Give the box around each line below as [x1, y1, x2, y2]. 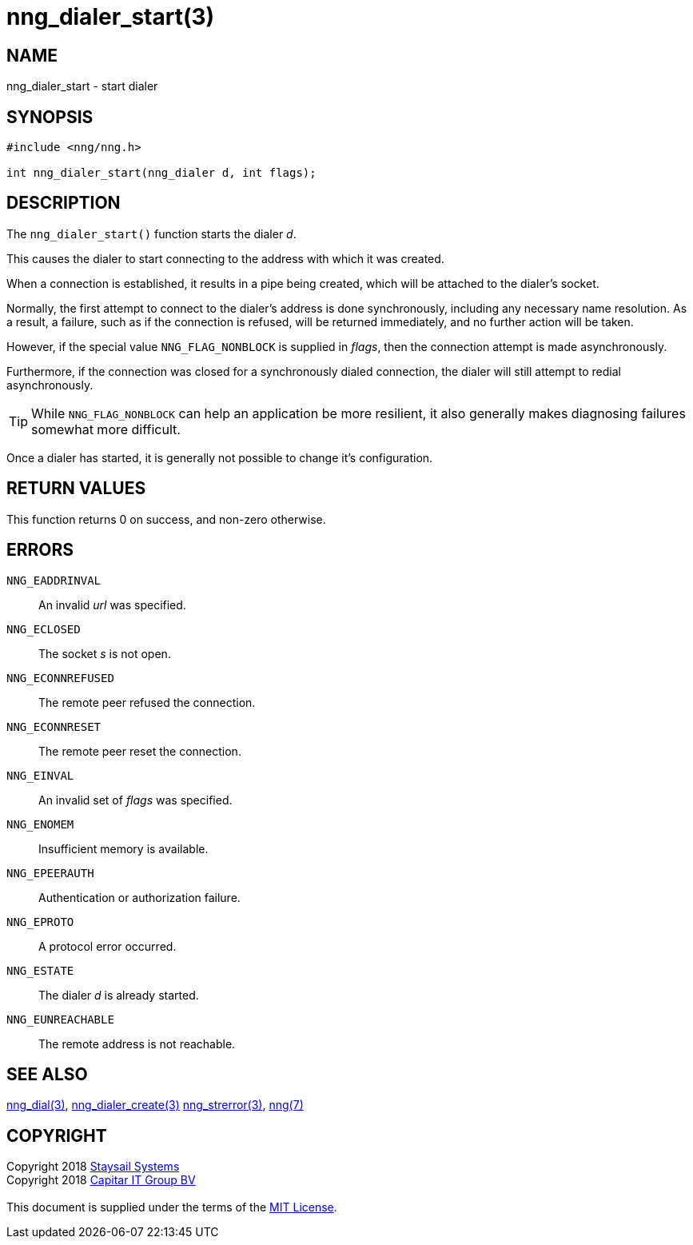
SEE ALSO [6, 1063, 88, 1084]
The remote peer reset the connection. [38, 744, 241, 758]
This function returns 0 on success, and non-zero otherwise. [6, 512, 326, 526]
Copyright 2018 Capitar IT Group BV [6, 1173, 196, 1187]
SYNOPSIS [6, 106, 94, 127]
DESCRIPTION [6, 193, 121, 213]
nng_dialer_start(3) [6, 3, 215, 30]
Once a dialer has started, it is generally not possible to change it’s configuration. [6, 450, 433, 465]
